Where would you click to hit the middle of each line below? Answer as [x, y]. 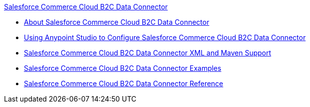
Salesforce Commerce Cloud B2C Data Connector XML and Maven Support [148, 53]
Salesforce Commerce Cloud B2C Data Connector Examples [123, 68]
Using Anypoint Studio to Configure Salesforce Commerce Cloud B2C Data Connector [165, 37]
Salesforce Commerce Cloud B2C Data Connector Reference [124, 83]
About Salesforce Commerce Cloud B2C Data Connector [117, 22]
